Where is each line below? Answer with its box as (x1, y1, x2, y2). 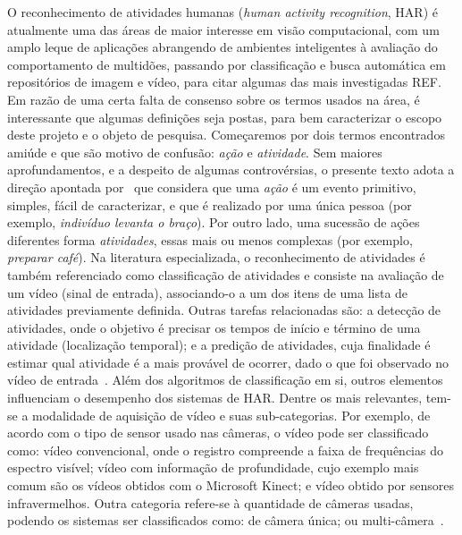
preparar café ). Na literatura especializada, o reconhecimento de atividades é (7, 248, 425, 267)
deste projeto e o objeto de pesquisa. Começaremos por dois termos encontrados (7, 125, 445, 144)
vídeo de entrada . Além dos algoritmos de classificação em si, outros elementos (7, 370, 443, 389)
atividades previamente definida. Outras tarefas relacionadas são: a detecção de (7, 301, 441, 319)
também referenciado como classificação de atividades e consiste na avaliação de (7, 265, 444, 284)
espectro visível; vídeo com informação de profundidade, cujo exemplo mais (7, 458, 419, 477)
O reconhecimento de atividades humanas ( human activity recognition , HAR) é (7, 3, 438, 21)
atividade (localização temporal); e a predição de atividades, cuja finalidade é (7, 335, 431, 354)
